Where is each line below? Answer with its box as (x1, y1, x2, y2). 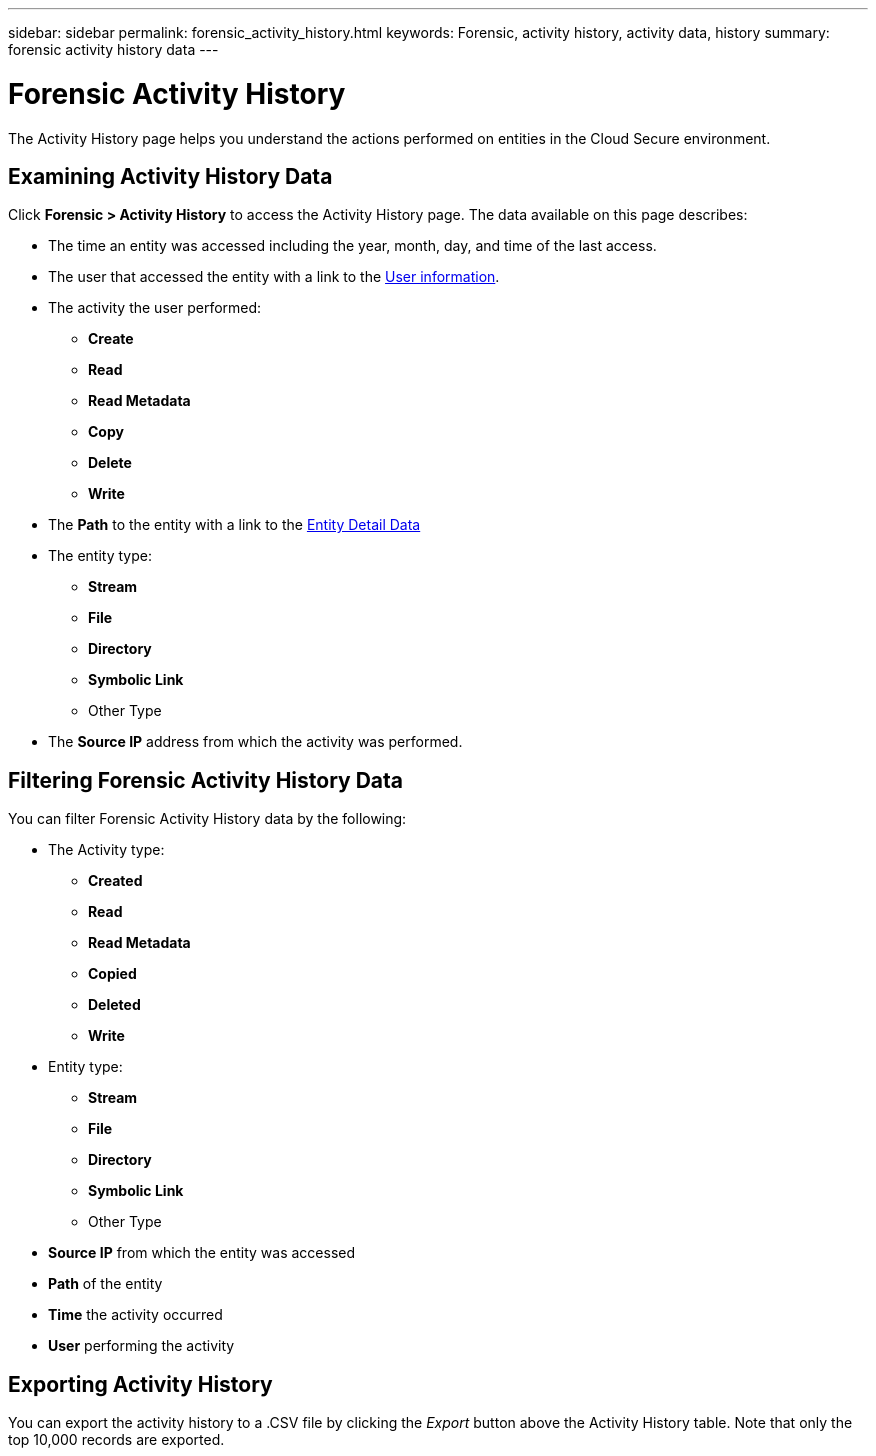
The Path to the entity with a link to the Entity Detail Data (48, 516, 421, 534)
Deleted (88, 996, 141, 1014)
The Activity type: (48, 841, 165, 859)
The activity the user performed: (48, 299, 262, 317)
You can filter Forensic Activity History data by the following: (8, 810, 407, 828)
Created (88, 872, 143, 890)
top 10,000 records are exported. (8, 1431, 225, 1449)
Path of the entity (48, 1275, 163, 1293)
